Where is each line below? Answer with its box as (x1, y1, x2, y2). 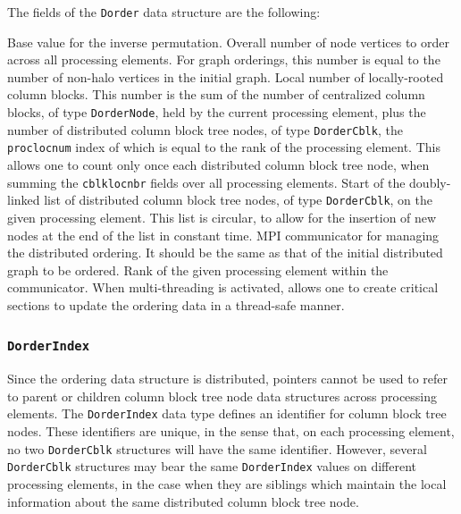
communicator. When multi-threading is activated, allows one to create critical (7, 278, 439, 297)
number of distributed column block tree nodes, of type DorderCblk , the (7, 120, 403, 139)
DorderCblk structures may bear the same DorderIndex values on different (7, 457, 416, 476)
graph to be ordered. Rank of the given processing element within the (7, 260, 389, 279)
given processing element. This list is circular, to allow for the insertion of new (7, 207, 437, 226)
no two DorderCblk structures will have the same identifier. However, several (7, 439, 427, 458)
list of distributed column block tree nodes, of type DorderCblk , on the (44, 190, 432, 209)
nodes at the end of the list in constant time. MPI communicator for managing (7, 225, 440, 244)
